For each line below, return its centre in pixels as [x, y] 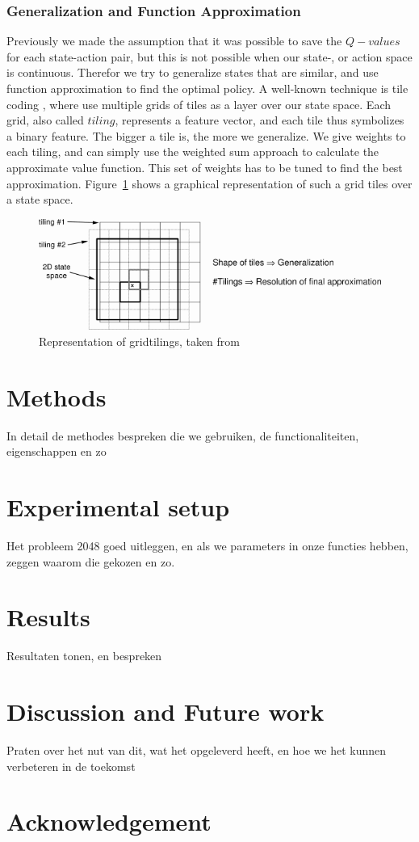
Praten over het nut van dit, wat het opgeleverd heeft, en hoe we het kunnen [197, 750]
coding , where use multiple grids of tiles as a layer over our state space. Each [199, 104]
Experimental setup [118, 507]
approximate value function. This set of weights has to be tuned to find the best [205, 167]
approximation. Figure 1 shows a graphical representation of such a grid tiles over [209, 183]
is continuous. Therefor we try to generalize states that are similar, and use [193, 72]
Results [48, 617]
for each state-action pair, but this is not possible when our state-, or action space [209, 56]
